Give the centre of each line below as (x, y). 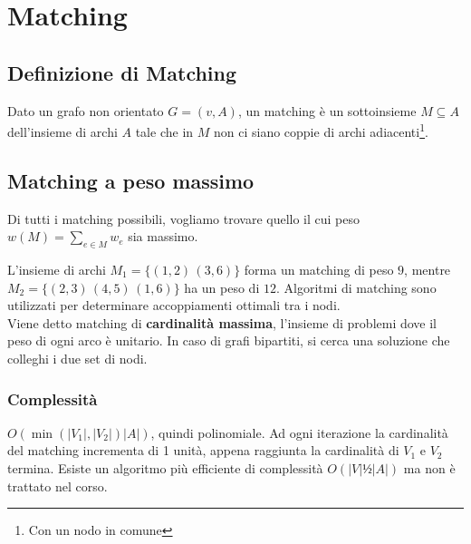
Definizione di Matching (122, 72)
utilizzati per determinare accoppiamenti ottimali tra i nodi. (174, 305)
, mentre (428, 270)
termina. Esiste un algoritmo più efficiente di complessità (165, 467)
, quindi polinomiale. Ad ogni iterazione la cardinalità (299, 432)
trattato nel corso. (58, 486)
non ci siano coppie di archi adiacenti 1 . (321, 130)
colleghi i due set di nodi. (77, 358)
